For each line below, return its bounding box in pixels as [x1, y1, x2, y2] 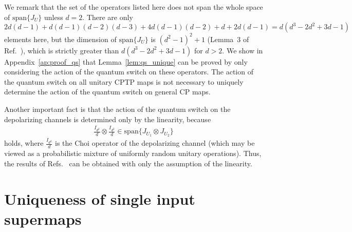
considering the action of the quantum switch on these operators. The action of [4, 66, 253, 77]
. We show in [222, 45, 263, 55]
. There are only [82, 11, 133, 22]
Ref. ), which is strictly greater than [4, 45, 119, 55]
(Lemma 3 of [207, 33, 249, 44]
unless [44, 11, 63, 22]
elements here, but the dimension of [4, 33, 117, 44]
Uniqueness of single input [4, 188, 195, 209]
